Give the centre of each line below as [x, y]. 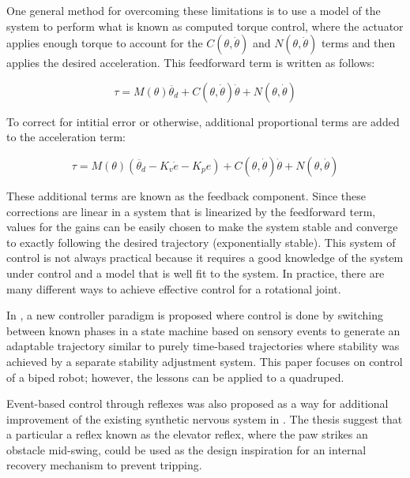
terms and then [358, 43]
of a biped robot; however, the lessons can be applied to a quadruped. [175, 377]
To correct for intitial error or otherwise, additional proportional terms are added [203, 121]
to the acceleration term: [66, 137]
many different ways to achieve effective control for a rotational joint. [174, 288]
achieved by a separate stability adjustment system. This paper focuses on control [205, 361]
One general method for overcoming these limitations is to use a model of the [194, 10]
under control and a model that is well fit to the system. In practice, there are [196, 273]
